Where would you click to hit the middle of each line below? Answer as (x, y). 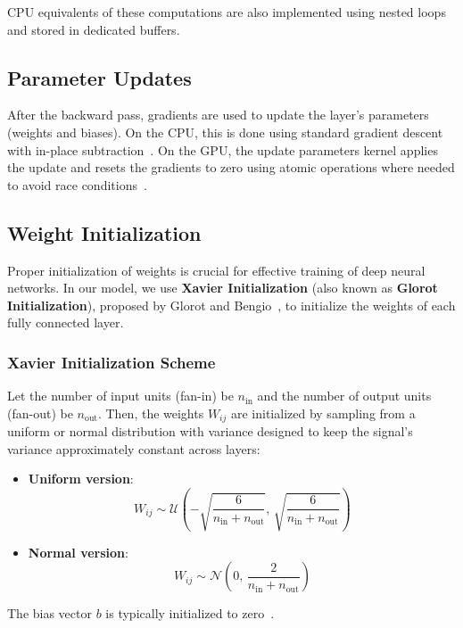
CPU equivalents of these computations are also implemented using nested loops (227, 12)
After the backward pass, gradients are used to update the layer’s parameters (218, 115)
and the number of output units (344, 396)
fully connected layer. (66, 322)
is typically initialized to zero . (190, 613)
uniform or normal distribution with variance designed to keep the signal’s (210, 431)
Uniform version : (81, 479)
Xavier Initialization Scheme (112, 362)
